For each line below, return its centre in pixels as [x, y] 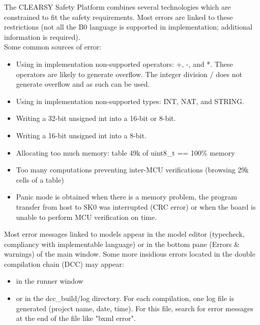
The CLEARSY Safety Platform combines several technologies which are [118, 7]
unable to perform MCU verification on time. [86, 217]
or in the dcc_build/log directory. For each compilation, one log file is [125, 298]
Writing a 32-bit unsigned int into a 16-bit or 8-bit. [96, 118]
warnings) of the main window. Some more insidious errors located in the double [130, 254]
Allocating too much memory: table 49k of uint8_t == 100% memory [125, 152]
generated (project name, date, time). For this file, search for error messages [135, 308]
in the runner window [50, 281]
